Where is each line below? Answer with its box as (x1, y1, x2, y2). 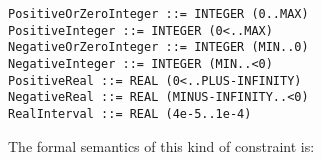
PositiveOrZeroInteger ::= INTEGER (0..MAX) (8, 7, 309, 21)
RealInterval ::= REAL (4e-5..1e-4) (8, 106, 252, 121)
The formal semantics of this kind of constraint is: (8, 135, 315, 156)
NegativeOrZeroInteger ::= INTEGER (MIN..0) (8, 40, 309, 55)
